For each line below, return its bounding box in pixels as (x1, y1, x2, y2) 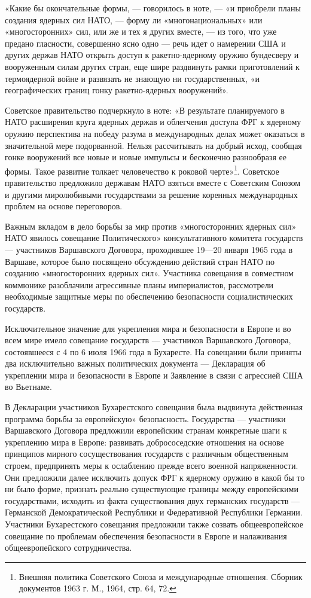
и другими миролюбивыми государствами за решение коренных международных (5, 188, 298, 200)
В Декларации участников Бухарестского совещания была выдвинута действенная (5, 401, 303, 413)
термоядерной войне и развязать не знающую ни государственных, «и (5, 72, 260, 84)
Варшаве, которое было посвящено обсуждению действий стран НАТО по (5, 255, 275, 267)
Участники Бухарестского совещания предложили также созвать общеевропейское (5, 518, 303, 530)
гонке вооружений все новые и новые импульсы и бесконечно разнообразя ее (5, 151, 286, 163)
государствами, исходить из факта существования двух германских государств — (5, 494, 300, 507)
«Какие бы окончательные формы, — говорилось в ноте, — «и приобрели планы (5, 2, 301, 14)
